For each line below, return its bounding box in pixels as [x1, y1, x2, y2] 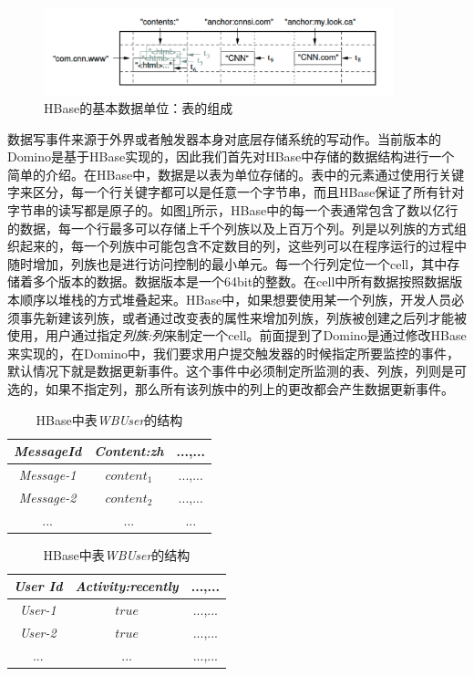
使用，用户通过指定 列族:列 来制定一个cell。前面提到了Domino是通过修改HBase [7, 326, 467, 345]
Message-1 [18, 465, 77, 484]
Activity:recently [75, 577, 179, 596]
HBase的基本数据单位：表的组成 [44, 99, 233, 118]
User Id [14, 577, 63, 596]
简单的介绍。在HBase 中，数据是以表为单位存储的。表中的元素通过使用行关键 [7, 164, 465, 183]
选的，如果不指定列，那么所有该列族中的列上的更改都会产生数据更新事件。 [7, 379, 454, 398]
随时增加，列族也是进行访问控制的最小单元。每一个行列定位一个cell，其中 [7, 254, 448, 273]
